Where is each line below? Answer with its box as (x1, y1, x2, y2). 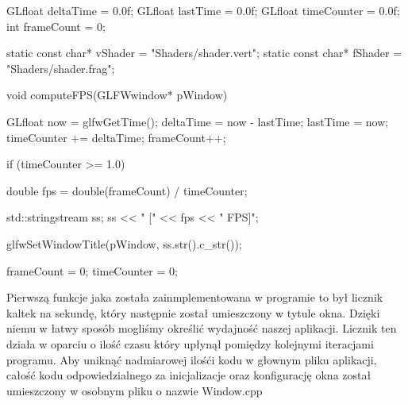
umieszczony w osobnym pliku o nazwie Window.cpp (6, 382, 263, 398)
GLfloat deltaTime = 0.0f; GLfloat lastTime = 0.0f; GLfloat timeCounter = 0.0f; (6, 2, 400, 18)
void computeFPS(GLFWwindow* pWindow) (6, 87, 228, 103)
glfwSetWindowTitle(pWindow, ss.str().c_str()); (6, 235, 242, 252)
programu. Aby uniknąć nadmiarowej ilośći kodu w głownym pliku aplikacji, (6, 351, 377, 367)
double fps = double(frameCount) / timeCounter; (6, 182, 248, 198)
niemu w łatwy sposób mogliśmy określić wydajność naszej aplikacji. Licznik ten (6, 320, 397, 337)
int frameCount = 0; (6, 17, 106, 34)
